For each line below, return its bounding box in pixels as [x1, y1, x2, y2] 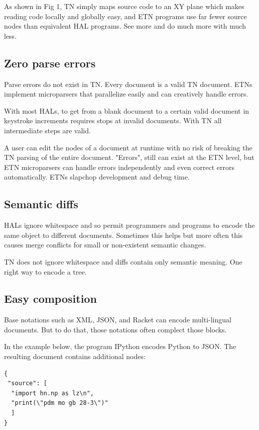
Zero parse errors [4, 55, 96, 70]
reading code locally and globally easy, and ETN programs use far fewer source [4, 11, 247, 21]
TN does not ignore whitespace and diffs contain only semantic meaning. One [4, 256, 242, 267]
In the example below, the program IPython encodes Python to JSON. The [4, 341, 236, 352]
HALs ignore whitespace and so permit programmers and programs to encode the [4, 220, 255, 230]
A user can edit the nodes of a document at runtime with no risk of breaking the [4, 142, 252, 152]
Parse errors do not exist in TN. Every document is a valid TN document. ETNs [4, 78, 252, 89]
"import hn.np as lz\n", [11, 389, 94, 397]
